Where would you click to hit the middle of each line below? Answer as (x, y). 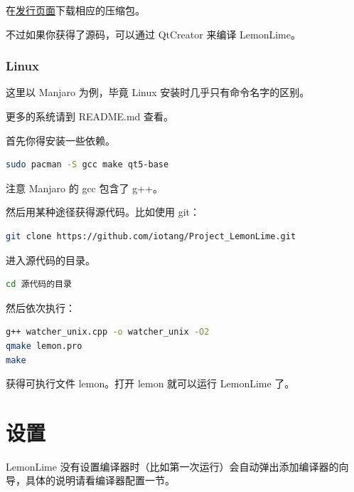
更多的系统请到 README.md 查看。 (90, 116)
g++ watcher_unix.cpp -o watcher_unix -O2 (108, 332)
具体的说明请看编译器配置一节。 (100, 480)
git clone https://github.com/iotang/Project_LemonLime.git (151, 236)
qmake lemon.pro (44, 346)
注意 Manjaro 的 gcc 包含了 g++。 (84, 188)
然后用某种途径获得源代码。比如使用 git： (103, 212)
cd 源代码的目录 (39, 284)
